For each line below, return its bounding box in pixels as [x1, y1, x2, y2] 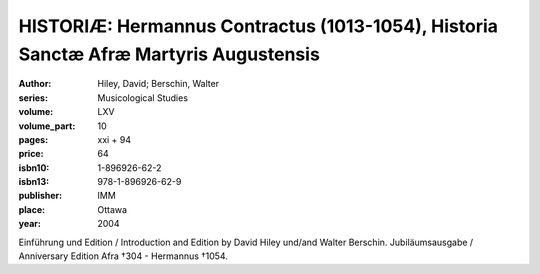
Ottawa [97, 203, 128, 215]
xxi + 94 [97, 133, 132, 145]
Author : [18, 78, 52, 90]
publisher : [18, 190, 63, 202]
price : [18, 148, 44, 160]
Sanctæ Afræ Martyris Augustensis [18, 43, 320, 65]
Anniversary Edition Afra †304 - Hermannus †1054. [18, 250, 229, 262]
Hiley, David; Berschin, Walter [97, 78, 220, 90]
